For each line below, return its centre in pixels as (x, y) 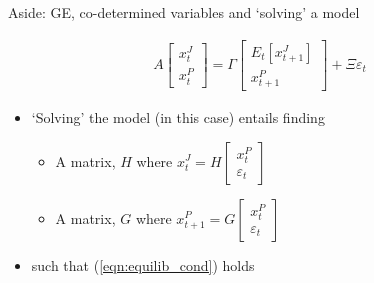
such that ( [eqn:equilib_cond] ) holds (143, 264)
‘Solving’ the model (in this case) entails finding (178, 116)
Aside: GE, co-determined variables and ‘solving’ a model (184, 12)
